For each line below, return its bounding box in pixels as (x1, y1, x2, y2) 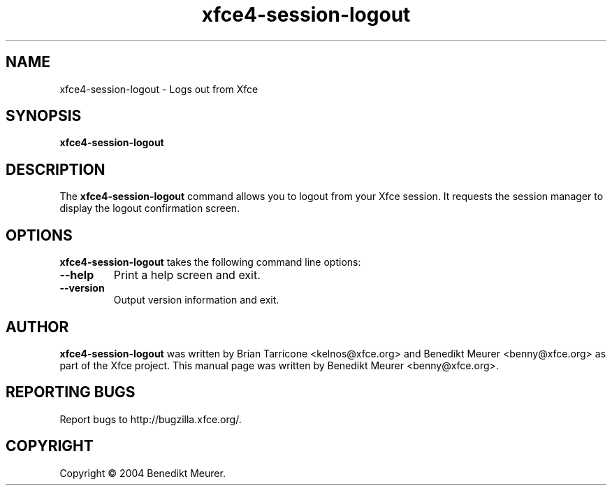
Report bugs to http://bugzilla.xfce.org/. (59, 413, 242, 425)
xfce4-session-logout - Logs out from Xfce (59, 83, 258, 95)
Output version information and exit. (113, 294, 279, 306)
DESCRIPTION (6, 160, 105, 178)
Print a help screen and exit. (113, 268, 261, 283)
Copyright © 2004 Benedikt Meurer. (59, 467, 226, 479)
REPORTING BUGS (6, 383, 136, 401)
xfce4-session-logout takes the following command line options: (59, 256, 361, 269)
